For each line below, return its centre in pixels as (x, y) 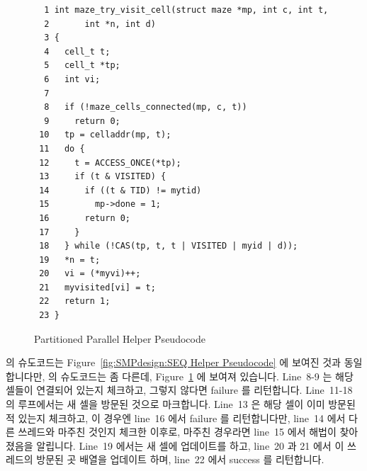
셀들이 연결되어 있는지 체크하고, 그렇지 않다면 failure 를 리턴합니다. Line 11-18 (179, 390)
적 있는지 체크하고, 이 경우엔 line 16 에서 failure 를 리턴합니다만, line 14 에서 (176, 418)
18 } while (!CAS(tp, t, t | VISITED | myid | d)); (169, 246)
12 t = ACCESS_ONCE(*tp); (110, 163)
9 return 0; (82, 121)
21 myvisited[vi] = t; (97, 287)
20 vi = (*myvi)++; (90, 274)
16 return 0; (85, 218)
